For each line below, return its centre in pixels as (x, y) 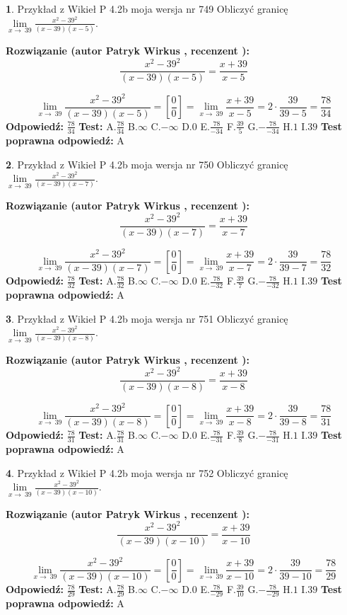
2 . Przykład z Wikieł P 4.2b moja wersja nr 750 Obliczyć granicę (147, 164)
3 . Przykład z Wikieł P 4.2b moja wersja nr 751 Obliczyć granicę (147, 318)
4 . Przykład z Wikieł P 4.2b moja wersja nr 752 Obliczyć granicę (147, 472)
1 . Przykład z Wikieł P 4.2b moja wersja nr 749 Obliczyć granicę (147, 8)
